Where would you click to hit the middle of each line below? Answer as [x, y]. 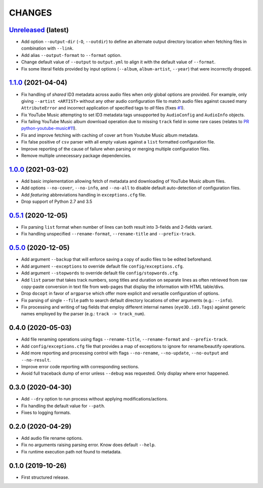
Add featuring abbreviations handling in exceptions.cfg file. [84, 195]
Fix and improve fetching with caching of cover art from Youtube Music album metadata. [110, 135]
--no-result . [36, 360]
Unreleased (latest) [39, 30]
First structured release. [45, 477]
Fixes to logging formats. [46, 413]
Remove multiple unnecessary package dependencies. [76, 156]
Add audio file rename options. [52, 438]
